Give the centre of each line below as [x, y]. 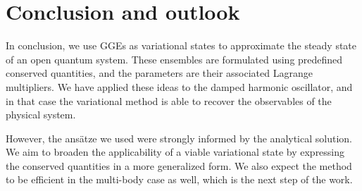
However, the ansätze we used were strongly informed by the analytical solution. [179, 138]
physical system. [41, 115]
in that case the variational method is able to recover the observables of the [169, 100]
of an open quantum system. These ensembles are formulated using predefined [174, 59]
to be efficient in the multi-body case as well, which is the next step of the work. [179, 179]
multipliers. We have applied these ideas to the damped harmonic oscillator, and [179, 86]
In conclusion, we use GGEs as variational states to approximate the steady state [181, 45]
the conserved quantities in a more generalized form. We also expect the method [179, 165]
